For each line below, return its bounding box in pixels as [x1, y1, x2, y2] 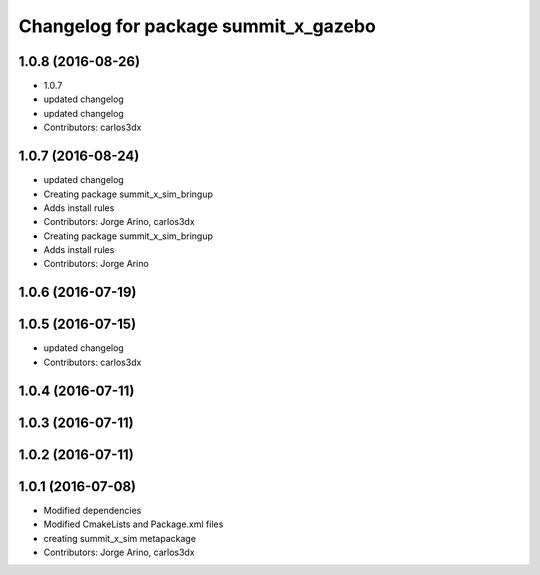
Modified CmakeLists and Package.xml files [43, 518, 224, 530]
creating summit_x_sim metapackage [43, 532, 197, 544]
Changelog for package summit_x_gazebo [18, 15, 377, 37]
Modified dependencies [43, 504, 142, 516]
